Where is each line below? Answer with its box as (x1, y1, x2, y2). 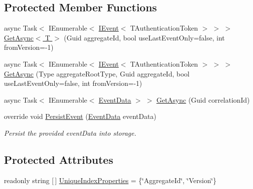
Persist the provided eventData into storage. (4, 127, 137, 138)
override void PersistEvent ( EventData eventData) (4, 111, 156, 121)
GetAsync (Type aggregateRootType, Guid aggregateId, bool (4, 68, 190, 78)
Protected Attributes (4, 151, 113, 167)
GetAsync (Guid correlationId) (156, 94, 250, 105)
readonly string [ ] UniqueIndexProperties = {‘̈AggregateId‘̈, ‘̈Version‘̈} (4, 175, 217, 185)
